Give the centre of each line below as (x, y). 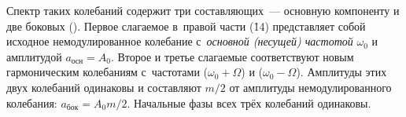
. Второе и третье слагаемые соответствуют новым (232, 56)
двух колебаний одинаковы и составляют (104, 87)
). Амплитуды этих (341, 72)
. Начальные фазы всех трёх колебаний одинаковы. (249, 102)
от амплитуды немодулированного (310, 87)
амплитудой (34, 56)
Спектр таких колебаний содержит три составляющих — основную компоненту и (203, 10)
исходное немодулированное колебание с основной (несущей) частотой (180, 41)
